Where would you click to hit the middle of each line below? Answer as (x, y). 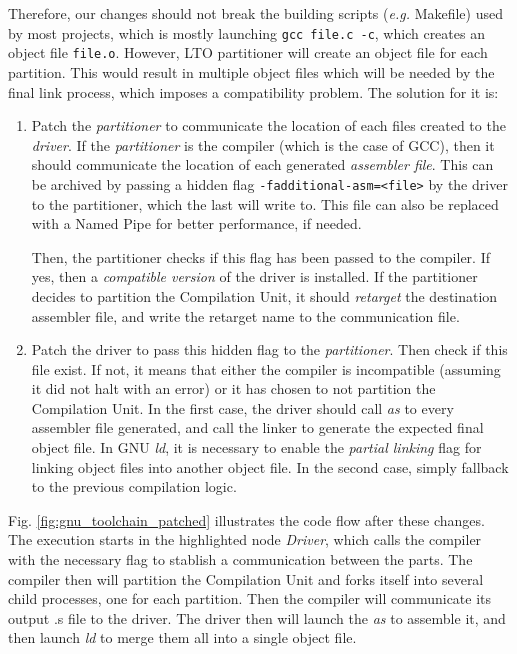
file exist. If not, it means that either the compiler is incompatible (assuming (266, 368)
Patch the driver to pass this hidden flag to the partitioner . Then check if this (269, 349)
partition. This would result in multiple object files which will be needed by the (251, 71)
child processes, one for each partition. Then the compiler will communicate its (250, 598)
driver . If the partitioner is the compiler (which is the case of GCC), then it (263, 144)
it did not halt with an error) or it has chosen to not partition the (233, 388)
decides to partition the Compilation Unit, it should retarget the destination (264, 295)
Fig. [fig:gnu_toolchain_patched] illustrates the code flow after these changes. (246, 519)
